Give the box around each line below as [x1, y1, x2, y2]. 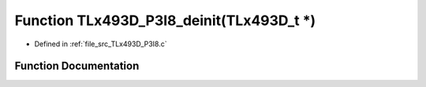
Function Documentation [14, 60, 140, 73]
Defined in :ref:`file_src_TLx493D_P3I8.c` [34, 39, 167, 49]
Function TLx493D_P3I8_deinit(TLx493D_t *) [14, 12, 316, 29]
